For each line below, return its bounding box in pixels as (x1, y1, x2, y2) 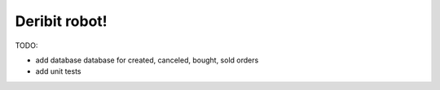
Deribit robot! (15, 12, 108, 30)
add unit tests (35, 66, 81, 76)
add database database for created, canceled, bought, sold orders (35, 55, 259, 65)
